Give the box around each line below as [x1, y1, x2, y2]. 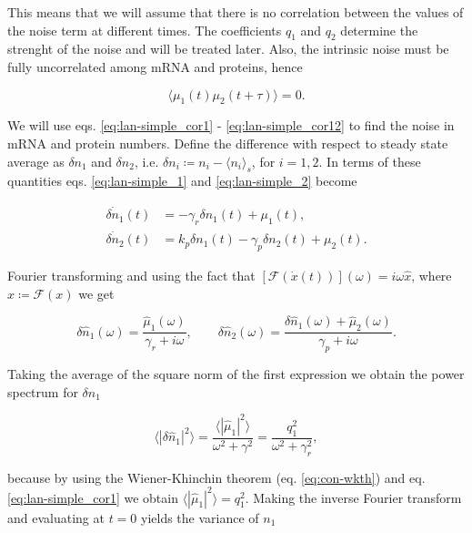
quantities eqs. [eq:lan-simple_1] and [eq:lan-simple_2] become [7, 171, 357, 190]
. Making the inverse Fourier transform [245, 487, 462, 507]
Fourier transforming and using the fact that [7, 266, 256, 285]
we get [78, 283, 115, 302]
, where [411, 266, 452, 285]
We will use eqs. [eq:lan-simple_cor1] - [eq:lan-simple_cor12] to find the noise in [7, 116, 455, 135]
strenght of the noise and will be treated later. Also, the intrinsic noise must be [7, 39, 449, 58]
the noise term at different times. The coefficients [7, 20, 282, 39]
